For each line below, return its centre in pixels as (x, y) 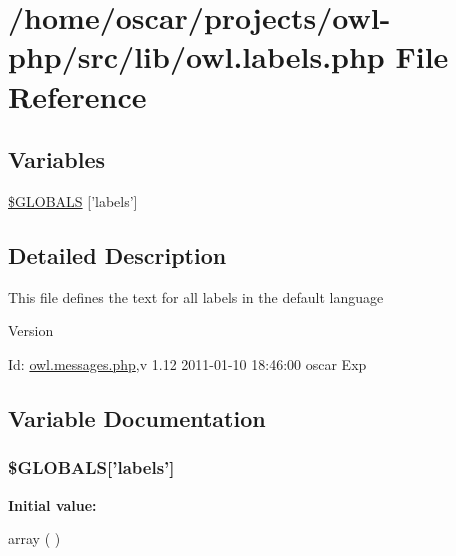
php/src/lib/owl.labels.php (196, 56)
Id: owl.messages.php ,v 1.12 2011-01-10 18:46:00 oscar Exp (187, 363)
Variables (57, 159)
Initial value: (52, 504)
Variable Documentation (137, 417)
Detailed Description (117, 254)
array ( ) (34, 538)
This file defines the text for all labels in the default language (196, 296)
